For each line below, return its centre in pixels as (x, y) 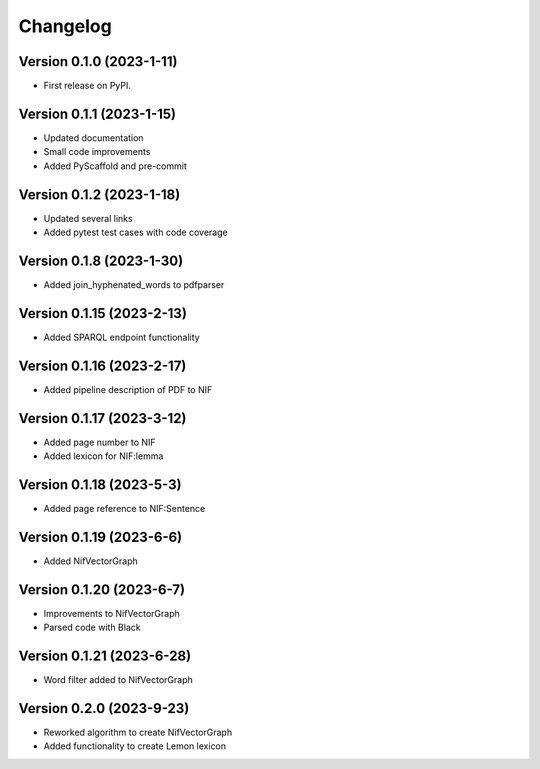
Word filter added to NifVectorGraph (118, 680)
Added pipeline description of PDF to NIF (128, 389)
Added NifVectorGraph (91, 561)
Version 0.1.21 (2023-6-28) (105, 655)
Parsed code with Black (92, 627)
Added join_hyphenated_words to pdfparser (134, 284)
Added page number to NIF (99, 442)
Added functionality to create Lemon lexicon (135, 746)
